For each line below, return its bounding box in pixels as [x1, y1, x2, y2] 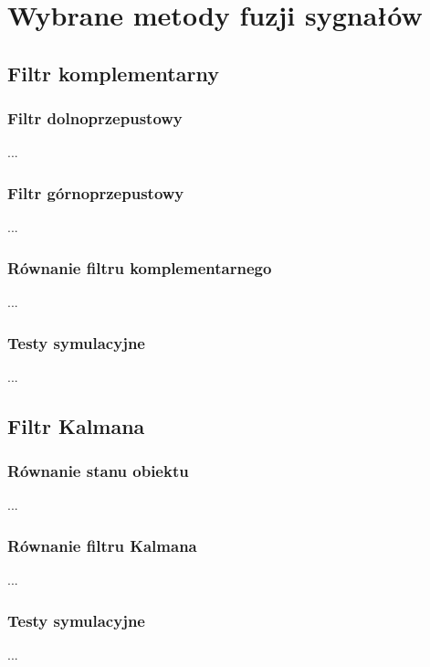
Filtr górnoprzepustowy [7, 181, 184, 204]
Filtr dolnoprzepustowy [7, 107, 183, 130]
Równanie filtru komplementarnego [7, 256, 272, 279]
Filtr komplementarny [7, 58, 219, 87]
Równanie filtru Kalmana [7, 534, 197, 556]
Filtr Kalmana [7, 411, 145, 439]
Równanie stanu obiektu [7, 460, 189, 482]
